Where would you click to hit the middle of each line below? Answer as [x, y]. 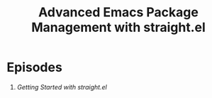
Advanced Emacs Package [118, 12]
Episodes [35, 67]
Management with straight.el [118, 27]
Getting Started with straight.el [62, 87]
